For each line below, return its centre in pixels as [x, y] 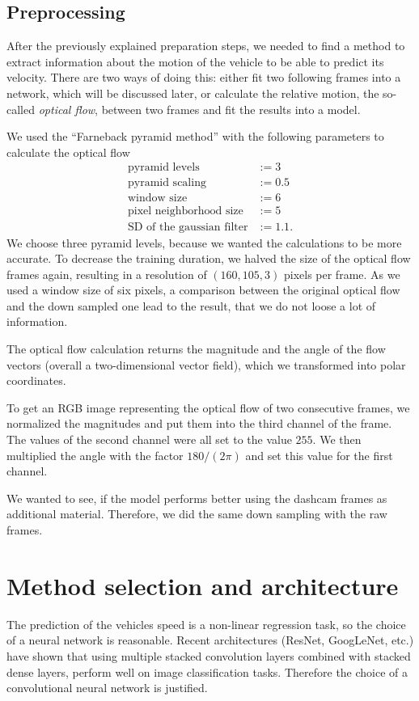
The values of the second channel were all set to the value [149, 439]
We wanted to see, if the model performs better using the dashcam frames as [197, 498]
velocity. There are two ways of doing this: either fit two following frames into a [204, 77]
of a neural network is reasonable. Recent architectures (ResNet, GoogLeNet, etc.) [210, 640]
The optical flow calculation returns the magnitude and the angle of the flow [196, 349]
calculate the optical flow [68, 152]
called [21, 109]
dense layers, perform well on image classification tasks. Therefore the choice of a [207, 671]
